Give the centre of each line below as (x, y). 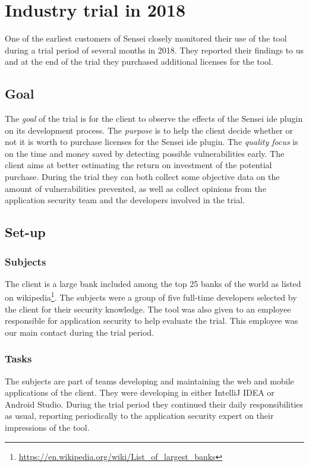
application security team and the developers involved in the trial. (125, 200)
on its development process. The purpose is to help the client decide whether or (149, 130)
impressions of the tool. (47, 427)
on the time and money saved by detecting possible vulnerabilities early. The (145, 153)
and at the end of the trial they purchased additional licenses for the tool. (139, 61)
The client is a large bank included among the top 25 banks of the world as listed (153, 283)
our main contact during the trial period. (80, 332)
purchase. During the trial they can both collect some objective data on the (142, 177)
